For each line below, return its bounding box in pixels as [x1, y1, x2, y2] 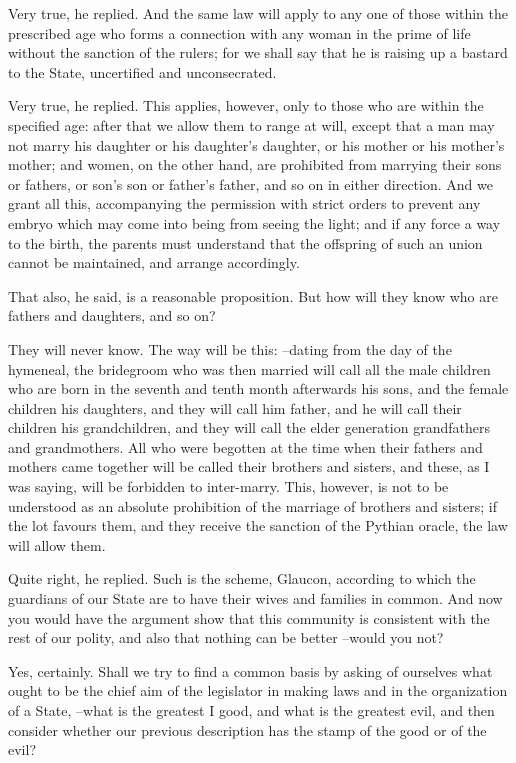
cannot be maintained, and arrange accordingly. [8, 252, 300, 273]
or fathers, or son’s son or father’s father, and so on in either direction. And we [8, 173, 493, 194]
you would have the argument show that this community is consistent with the [8, 607, 490, 628]
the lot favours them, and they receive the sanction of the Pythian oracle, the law [8, 515, 508, 536]
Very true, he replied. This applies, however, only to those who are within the [8, 95, 484, 116]
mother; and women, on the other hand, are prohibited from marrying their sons [8, 154, 502, 175]
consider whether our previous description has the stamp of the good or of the [8, 719, 487, 740]
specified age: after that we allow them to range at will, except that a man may [8, 114, 495, 135]
